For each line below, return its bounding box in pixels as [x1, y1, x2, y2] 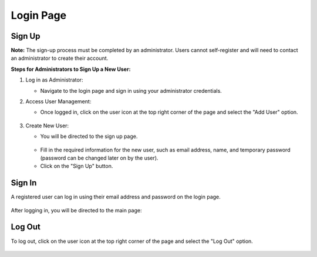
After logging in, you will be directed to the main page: [11, 207, 142, 214]
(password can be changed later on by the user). [40, 154, 158, 161]
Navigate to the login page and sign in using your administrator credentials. [40, 87, 222, 94]
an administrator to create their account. [11, 55, 109, 62]
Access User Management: [25, 98, 92, 105]
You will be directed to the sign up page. [40, 133, 138, 140]
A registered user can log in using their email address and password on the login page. [11, 194, 221, 201]
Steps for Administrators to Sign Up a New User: [11, 65, 131, 73]
